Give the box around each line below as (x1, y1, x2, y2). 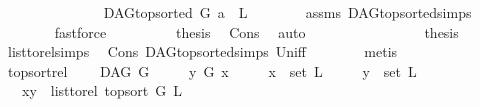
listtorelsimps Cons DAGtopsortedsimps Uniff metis (7, 41, 398, 62)
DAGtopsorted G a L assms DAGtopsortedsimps (103, 2, 472, 22)
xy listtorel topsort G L (21, 80, 182, 101)
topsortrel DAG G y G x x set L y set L (7, 60, 417, 81)
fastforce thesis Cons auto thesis (54, 21, 459, 42)
